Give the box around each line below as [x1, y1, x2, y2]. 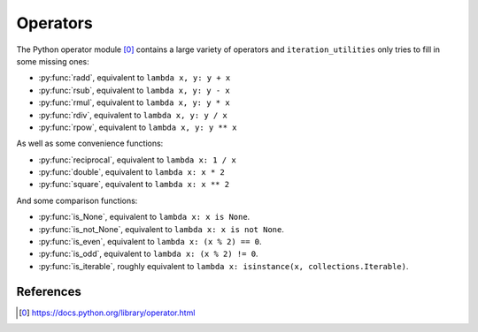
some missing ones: [16, 56, 90, 66]
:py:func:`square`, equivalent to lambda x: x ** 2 [38, 179, 230, 190]
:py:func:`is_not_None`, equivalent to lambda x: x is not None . [38, 223, 285, 234]
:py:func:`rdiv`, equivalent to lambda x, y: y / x [38, 109, 227, 120]
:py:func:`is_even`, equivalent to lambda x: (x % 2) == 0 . [38, 237, 262, 247]
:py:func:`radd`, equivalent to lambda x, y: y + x [38, 72, 231, 83]
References [16, 283, 81, 299]
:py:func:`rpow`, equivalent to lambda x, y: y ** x [38, 122, 238, 132]
